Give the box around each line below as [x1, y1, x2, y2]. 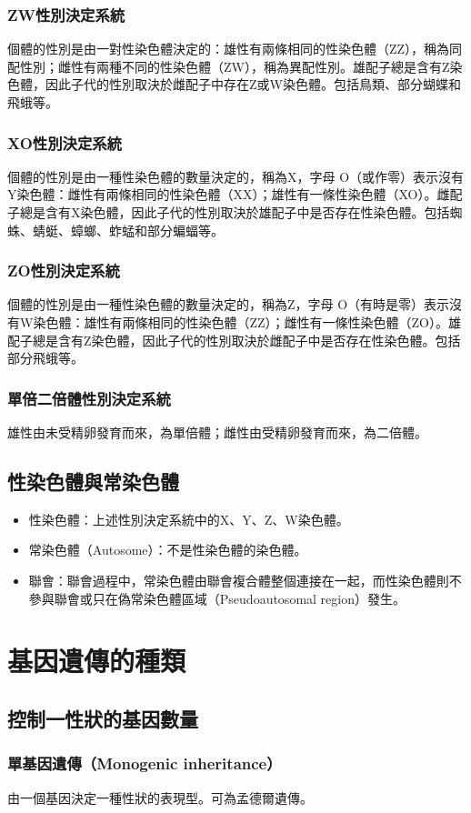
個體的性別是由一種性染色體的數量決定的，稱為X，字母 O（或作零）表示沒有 [7, 166, 465, 186]
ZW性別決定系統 [7, 3, 125, 25]
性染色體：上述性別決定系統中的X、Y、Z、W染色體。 [28, 509, 349, 528]
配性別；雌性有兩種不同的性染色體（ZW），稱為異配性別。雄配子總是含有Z [7, 56, 450, 75]
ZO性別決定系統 [7, 259, 120, 282]
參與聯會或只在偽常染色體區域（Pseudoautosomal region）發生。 [28, 588, 406, 607]
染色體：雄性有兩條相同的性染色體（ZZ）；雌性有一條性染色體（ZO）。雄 [33, 313, 461, 331]
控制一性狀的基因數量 [7, 704, 198, 732]
